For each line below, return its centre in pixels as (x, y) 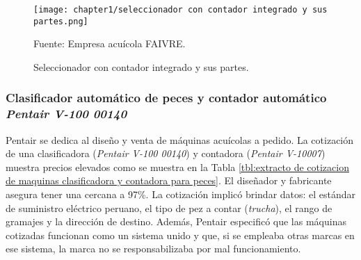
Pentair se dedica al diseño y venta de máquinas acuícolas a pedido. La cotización (180, 139)
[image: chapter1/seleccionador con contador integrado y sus (180, 10)
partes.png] (61, 21)
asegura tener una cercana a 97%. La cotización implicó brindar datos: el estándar (181, 194)
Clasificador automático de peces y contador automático (166, 98)
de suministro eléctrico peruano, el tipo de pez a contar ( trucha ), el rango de (169, 208)
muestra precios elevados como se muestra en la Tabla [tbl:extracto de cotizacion (177, 166)
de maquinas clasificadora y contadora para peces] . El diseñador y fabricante (169, 180)
